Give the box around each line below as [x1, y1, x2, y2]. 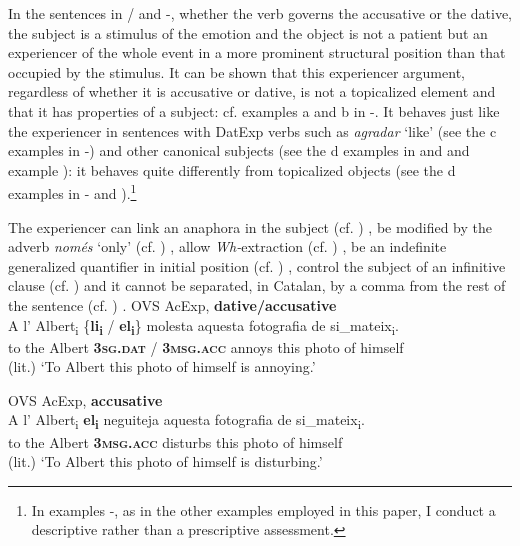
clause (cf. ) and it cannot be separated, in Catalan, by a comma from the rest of [8, 275, 506, 296]
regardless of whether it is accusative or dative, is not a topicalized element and [8, 81, 496, 102]
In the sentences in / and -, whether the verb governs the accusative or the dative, [8, 3, 513, 23]
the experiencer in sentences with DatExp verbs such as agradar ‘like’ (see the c [8, 120, 497, 141]
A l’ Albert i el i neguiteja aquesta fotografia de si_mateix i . [8, 409, 365, 433]
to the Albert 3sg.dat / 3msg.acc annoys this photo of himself [8, 336, 404, 357]
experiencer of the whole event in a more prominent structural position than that [8, 42, 506, 63]
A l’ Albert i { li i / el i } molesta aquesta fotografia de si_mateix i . [8, 314, 399, 338]
